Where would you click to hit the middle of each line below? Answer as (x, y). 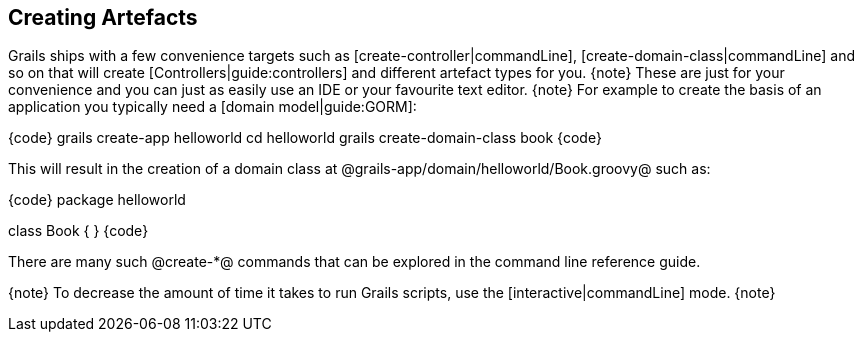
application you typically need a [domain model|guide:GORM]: (212, 107)
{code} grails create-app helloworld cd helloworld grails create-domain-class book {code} (305, 138)
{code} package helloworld (97, 200)
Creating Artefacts (103, 17)
